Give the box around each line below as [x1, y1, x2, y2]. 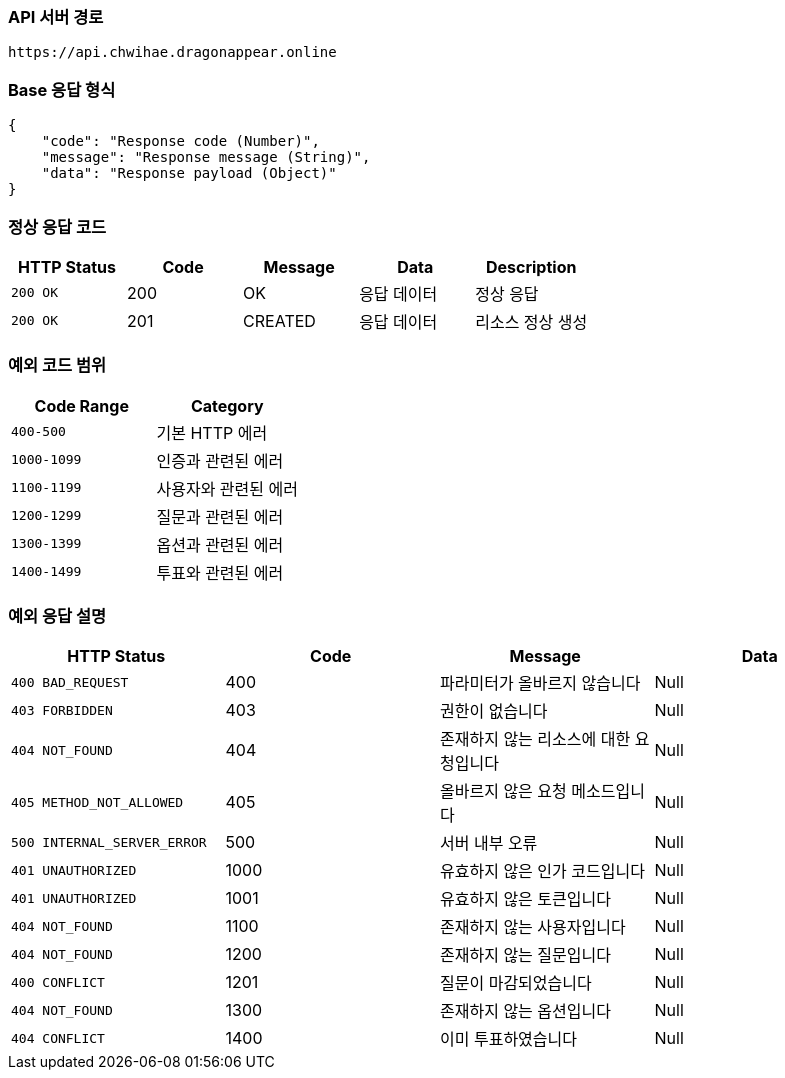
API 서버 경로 [8, 7, 104, 27]
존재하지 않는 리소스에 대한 [440, 729, 631, 750]
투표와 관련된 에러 [156, 562, 284, 583]
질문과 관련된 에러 [156, 506, 284, 527]
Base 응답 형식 [8, 79, 116, 100]
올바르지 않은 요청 [440, 781, 567, 802]
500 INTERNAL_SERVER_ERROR [11, 834, 207, 850]
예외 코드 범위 [8, 355, 107, 376]
